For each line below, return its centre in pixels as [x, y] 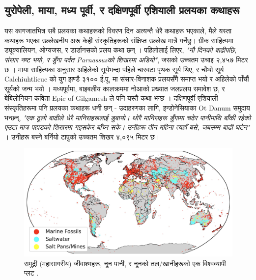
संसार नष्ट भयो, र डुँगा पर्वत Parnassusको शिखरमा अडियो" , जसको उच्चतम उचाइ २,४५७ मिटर [126, 59]
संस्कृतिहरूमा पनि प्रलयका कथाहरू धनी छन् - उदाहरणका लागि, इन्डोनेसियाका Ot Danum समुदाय [127, 107]
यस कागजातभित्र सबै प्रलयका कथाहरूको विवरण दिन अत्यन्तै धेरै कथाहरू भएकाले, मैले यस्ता [118, 31]
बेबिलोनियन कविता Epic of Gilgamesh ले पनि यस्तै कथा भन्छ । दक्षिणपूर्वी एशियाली [111, 98]
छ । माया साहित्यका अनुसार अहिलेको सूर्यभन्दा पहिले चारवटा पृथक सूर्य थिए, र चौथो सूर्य [114, 69]
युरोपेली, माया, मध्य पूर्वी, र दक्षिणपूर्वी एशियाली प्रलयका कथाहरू [122, 10]
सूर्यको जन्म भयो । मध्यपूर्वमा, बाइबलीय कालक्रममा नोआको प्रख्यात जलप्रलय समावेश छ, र [115, 88]
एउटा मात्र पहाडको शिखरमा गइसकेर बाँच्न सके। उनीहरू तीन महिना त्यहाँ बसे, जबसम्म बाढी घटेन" [127, 127]
